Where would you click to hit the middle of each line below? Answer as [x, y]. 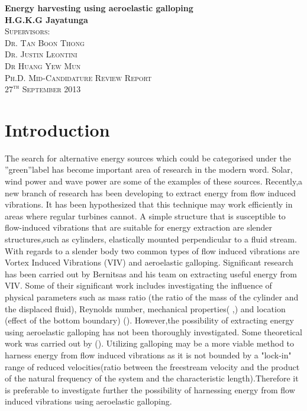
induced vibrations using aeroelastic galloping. [88, 401]
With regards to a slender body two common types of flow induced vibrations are [152, 250]
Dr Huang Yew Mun [43, 65]
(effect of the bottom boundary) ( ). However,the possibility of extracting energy [149, 320]
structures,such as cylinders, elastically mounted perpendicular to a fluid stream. [151, 239]
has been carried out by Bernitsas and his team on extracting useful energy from [151, 274]
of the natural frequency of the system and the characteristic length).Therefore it [152, 378]
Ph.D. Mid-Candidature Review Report [78, 77]
